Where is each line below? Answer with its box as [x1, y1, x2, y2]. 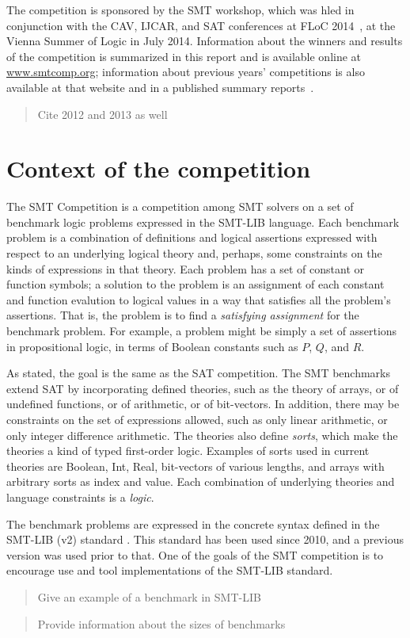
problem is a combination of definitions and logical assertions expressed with [6, 229, 378, 246]
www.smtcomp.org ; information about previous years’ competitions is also [6, 63, 365, 80]
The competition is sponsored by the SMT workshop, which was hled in [6, 2, 355, 17]
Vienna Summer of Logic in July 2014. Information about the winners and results [6, 32, 403, 49]
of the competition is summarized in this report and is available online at [6, 48, 362, 64]
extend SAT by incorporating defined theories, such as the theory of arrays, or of [6, 380, 399, 396]
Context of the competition [6, 152, 311, 185]
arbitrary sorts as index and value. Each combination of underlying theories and [6, 473, 395, 490]
